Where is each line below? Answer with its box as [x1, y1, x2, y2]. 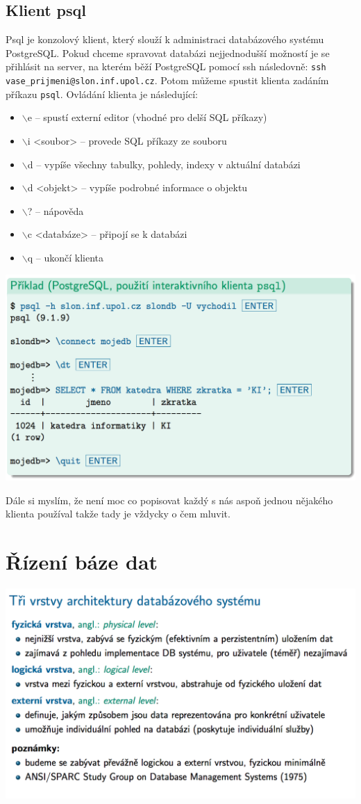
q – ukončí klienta [27, 250, 104, 264]
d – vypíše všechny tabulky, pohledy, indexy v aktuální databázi [27, 156, 301, 171]
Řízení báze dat [6, 547, 158, 576]
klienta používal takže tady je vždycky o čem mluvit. [6, 506, 230, 521]
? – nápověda [27, 203, 84, 218]
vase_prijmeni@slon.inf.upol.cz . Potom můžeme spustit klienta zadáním [6, 73, 329, 88]
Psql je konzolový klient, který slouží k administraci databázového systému [6, 32, 324, 47]
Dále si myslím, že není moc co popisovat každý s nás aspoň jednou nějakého [6, 492, 333, 507]
